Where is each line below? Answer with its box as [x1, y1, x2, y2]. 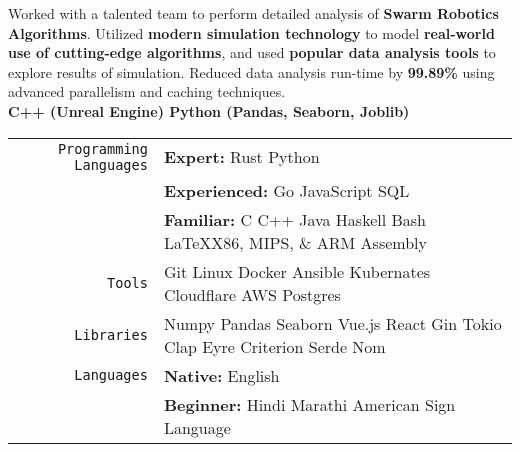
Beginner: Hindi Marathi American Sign [163, 392, 456, 416]
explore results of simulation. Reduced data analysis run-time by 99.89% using [8, 61, 495, 82]
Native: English [163, 363, 280, 387]
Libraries [74, 326, 148, 343]
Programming [57, 140, 148, 157]
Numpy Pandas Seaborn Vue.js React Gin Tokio [163, 311, 502, 335]
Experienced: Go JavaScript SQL [163, 178, 410, 202]
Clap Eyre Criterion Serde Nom [163, 334, 386, 358]
